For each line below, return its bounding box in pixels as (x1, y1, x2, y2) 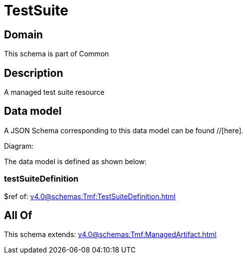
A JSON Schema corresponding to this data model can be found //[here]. (4, 126, 244, 135)
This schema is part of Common (4, 49, 109, 58)
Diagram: (4, 141, 34, 150)
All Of (4, 209, 32, 222)
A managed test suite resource (4, 88, 105, 97)
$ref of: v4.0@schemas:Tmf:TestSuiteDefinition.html (4, 192, 176, 201)
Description (4, 66, 63, 79)
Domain (4, 28, 43, 41)
